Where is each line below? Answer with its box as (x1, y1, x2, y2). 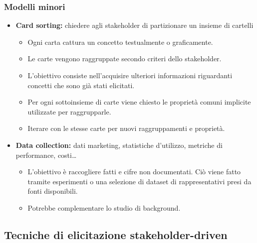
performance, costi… (15, 149, 77, 160)
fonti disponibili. (27, 186, 78, 196)
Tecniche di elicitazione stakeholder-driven (4, 227, 228, 242)
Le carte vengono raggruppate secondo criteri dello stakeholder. (27, 53, 222, 64)
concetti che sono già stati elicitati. (27, 80, 135, 90)
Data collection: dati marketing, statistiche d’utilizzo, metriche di (15, 139, 223, 150)
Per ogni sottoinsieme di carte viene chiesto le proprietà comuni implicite (27, 97, 251, 107)
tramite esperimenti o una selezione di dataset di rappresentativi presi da (27, 176, 252, 186)
